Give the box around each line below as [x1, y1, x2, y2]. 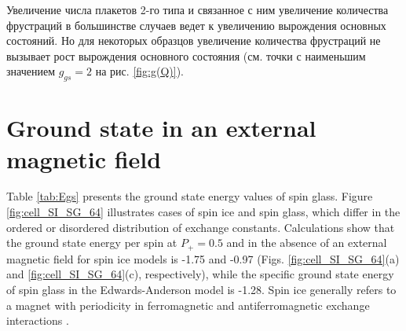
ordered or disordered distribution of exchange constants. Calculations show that [6, 219, 395, 235]
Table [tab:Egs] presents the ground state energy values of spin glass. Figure [6, 188, 373, 204]
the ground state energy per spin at [6, 234, 177, 251]
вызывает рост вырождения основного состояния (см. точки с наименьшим [6, 47, 366, 64]
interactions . [6, 312, 69, 329]
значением [6, 63, 55, 79]
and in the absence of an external [226, 234, 387, 251]
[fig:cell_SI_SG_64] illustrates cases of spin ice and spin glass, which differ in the [6, 204, 401, 220]
